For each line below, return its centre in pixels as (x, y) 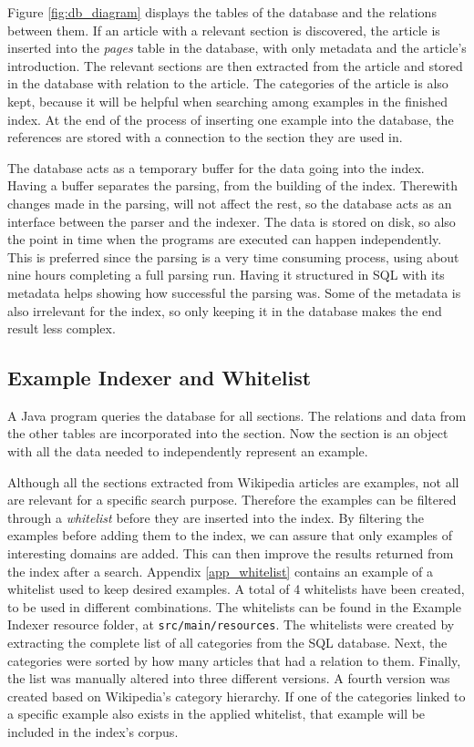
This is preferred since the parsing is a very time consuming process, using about (233, 256)
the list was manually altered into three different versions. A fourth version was (229, 678)
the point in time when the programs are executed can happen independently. (225, 239)
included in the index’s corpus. (93, 732)
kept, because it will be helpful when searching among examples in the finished (227, 101)
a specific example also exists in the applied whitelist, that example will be (216, 714)
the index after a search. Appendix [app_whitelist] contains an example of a (221, 571)
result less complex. (62, 328)
